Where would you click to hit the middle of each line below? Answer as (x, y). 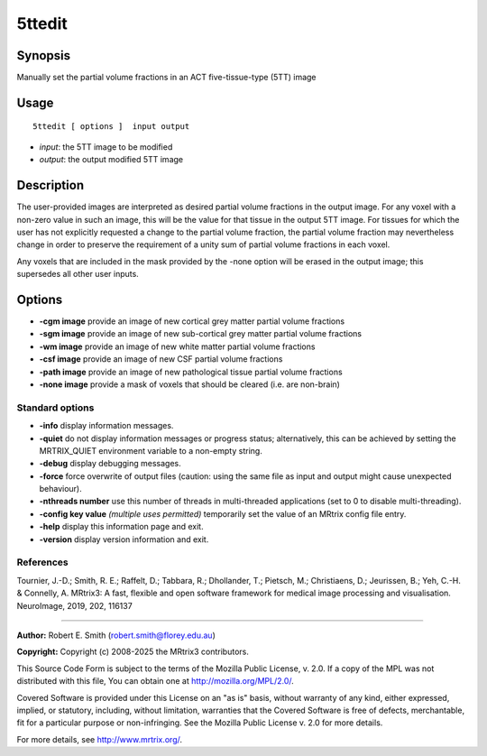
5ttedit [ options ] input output (111, 127)
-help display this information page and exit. (121, 527)
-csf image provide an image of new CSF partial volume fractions (161, 359)
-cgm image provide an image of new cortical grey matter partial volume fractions (192, 321)
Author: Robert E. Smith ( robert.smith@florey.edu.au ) (116, 635)
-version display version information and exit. (124, 539)
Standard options (55, 408)
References (42, 562)
